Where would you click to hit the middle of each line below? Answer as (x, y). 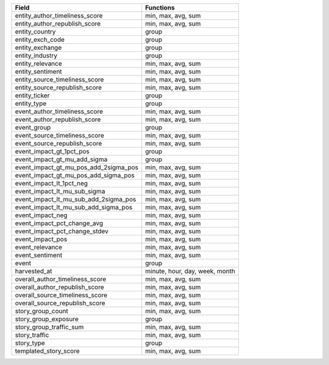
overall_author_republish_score (60, 287)
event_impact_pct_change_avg (59, 223)
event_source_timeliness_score (60, 135)
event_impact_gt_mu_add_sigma (61, 159)
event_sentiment (39, 255)
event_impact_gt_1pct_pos (52, 151)
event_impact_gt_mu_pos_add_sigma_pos (75, 175)
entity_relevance (38, 64)
